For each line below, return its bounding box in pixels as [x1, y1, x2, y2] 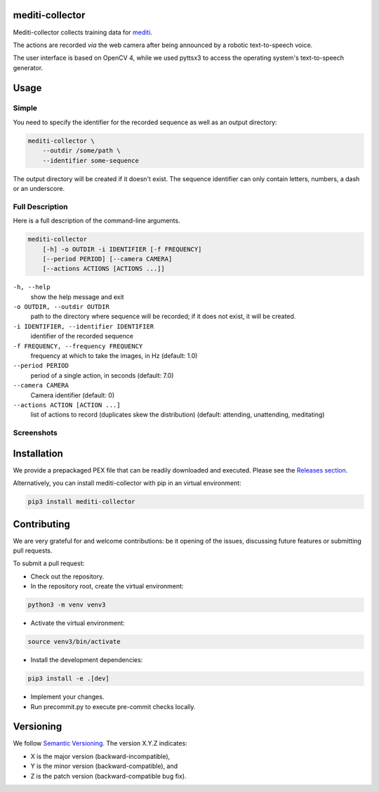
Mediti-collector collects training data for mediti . [13, 28, 152, 37]
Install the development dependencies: [30, 656, 143, 664]
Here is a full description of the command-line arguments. [13, 216, 180, 225]
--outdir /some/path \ [42, 147, 121, 154]
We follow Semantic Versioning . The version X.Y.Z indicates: [13, 739, 187, 748]
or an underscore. [13, 184, 65, 192]
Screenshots [13, 428, 58, 438]
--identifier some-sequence [42, 157, 140, 164]
